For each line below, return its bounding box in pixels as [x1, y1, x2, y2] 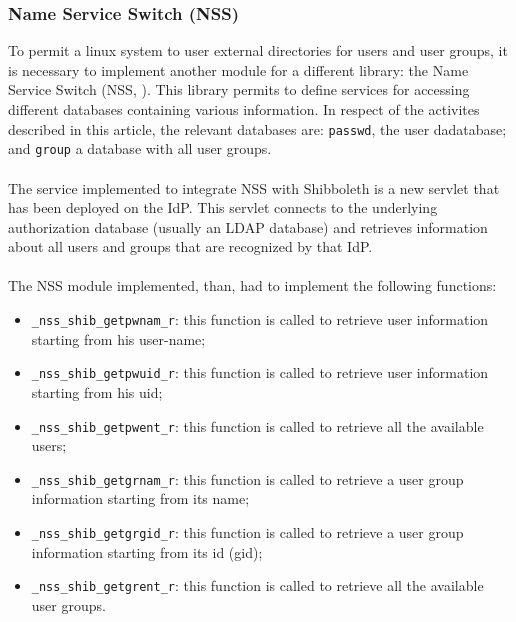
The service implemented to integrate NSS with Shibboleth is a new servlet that [8, 177, 500, 198]
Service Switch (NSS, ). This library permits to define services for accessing [8, 79, 470, 100]
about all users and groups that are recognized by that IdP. [8, 236, 373, 257]
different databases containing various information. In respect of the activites [8, 99, 480, 119]
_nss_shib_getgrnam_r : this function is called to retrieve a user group [31, 468, 464, 489]
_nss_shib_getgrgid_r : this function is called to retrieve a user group [31, 522, 464, 543]
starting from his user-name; [31, 328, 206, 349]
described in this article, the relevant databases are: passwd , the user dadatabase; [8, 118, 507, 139]
